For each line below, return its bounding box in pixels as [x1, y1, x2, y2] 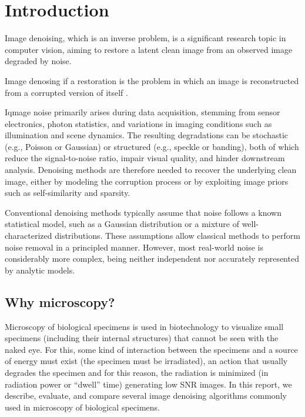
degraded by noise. [5, 55, 72, 67]
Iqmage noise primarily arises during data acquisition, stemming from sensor [5, 106, 280, 118]
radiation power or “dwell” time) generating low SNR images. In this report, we [5, 378, 292, 390]
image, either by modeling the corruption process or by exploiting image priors [5, 175, 289, 187]
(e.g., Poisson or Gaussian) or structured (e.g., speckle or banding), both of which [5, 140, 299, 152]
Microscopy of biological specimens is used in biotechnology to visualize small [5, 320, 284, 332]
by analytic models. [5, 263, 75, 276]
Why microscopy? [5, 292, 115, 311]
